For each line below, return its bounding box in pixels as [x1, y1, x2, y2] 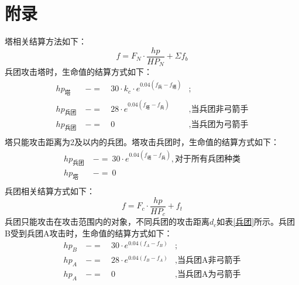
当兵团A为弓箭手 [177, 270, 241, 279]
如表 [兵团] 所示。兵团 [216, 215, 295, 228]
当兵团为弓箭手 [191, 120, 249, 129]
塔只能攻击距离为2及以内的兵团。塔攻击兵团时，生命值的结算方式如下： [5, 136, 279, 148]
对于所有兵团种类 [174, 155, 240, 164]
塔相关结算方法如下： [5, 35, 87, 47]
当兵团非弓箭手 [191, 105, 249, 114]
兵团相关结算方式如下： [5, 185, 95, 197]
